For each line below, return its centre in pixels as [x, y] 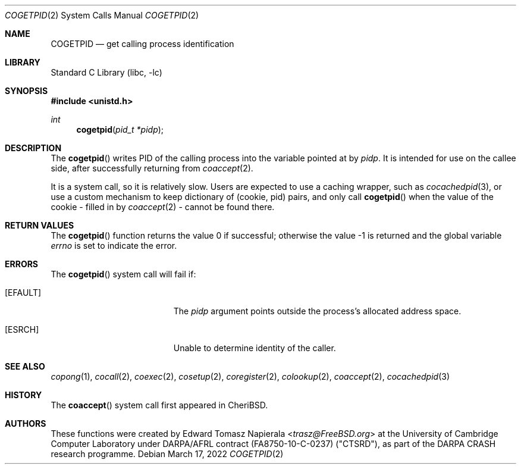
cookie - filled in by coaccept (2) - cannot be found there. [163, 207]
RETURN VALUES [40, 225]
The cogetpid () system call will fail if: [123, 274]
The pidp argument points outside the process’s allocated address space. [317, 311]
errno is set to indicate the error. [114, 246]
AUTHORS [26, 423]
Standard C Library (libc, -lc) [106, 72]
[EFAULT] [23, 293]
